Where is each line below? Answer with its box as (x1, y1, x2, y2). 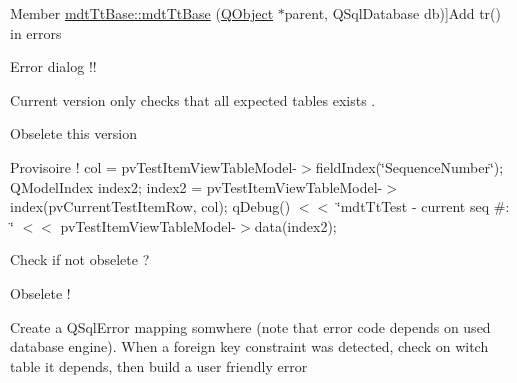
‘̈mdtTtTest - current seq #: (336, 196, 510, 217)
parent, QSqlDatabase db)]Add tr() (284, 3, 501, 23)
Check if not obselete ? (10, 249, 150, 270)
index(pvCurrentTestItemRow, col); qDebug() (10, 196, 291, 217)
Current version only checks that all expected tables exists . (10, 89, 376, 110)
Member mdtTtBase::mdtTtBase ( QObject (10, 3, 274, 23)
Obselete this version (10, 123, 138, 144)
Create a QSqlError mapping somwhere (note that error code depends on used (10, 316, 491, 337)
